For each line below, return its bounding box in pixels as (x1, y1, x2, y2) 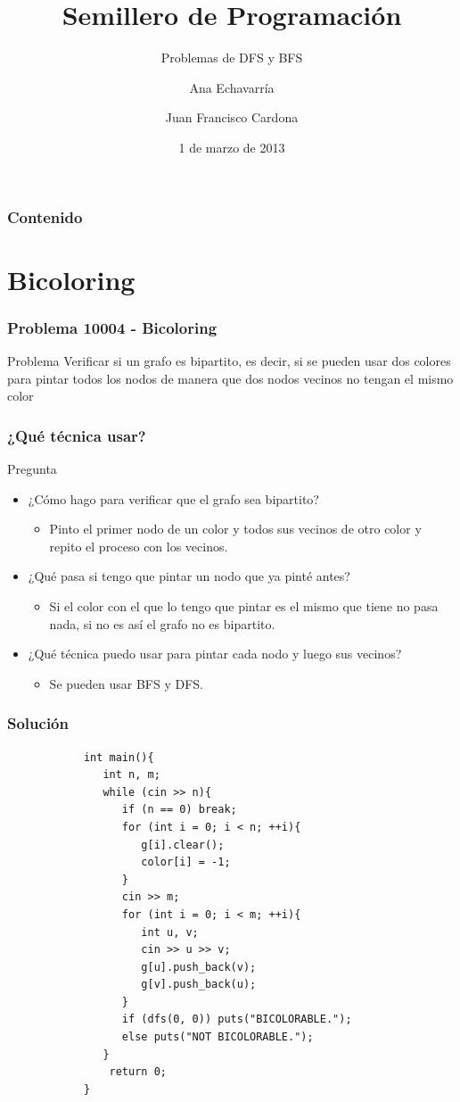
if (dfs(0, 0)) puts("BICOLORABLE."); (121, 1013, 352, 1026)
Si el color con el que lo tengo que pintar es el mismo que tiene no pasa (49, 596, 439, 615)
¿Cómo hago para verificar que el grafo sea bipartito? (28, 489, 319, 508)
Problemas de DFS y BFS (160, 48, 303, 67)
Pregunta (7, 460, 57, 478)
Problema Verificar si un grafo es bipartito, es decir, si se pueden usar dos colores (7, 352, 451, 370)
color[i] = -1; (141, 856, 231, 869)
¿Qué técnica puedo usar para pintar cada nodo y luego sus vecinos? (28, 644, 402, 663)
